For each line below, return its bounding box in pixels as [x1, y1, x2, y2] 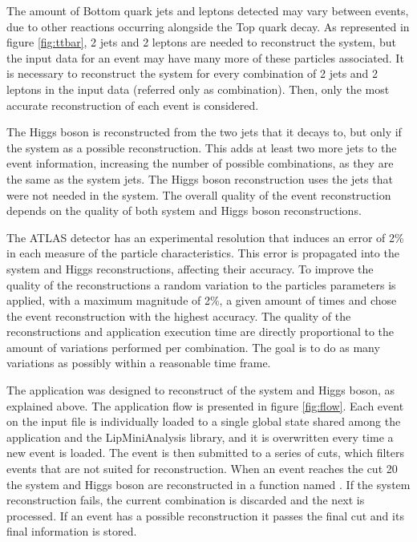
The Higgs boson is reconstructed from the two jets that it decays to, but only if [6, 123, 402, 140]
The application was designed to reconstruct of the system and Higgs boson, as [6, 382, 395, 398]
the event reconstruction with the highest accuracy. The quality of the [6, 307, 351, 324]
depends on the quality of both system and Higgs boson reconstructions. [6, 202, 362, 219]
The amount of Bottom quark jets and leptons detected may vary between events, [6, 2, 409, 18]
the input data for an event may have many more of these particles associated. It [6, 49, 404, 66]
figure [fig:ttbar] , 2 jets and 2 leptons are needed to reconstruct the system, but [6, 34, 396, 51]
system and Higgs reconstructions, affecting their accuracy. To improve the [6, 260, 374, 277]
